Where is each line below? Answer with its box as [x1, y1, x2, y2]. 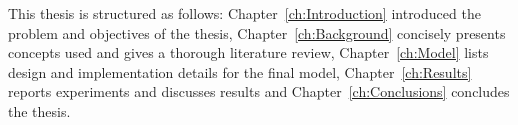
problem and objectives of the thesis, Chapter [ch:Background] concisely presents [8, 22, 506, 43]
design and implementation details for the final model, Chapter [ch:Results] [8, 61, 472, 82]
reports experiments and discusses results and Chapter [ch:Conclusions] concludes [8, 81, 510, 102]
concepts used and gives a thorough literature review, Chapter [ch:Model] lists [8, 42, 489, 63]
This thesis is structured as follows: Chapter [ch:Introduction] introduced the [8, 3, 481, 23]
